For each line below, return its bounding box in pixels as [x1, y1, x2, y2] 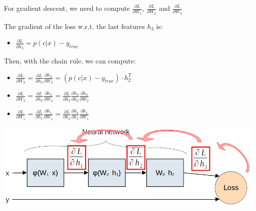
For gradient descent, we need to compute [4, 3, 130, 13]
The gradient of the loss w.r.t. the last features [4, 21, 145, 31]
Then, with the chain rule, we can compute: [4, 56, 136, 66]
